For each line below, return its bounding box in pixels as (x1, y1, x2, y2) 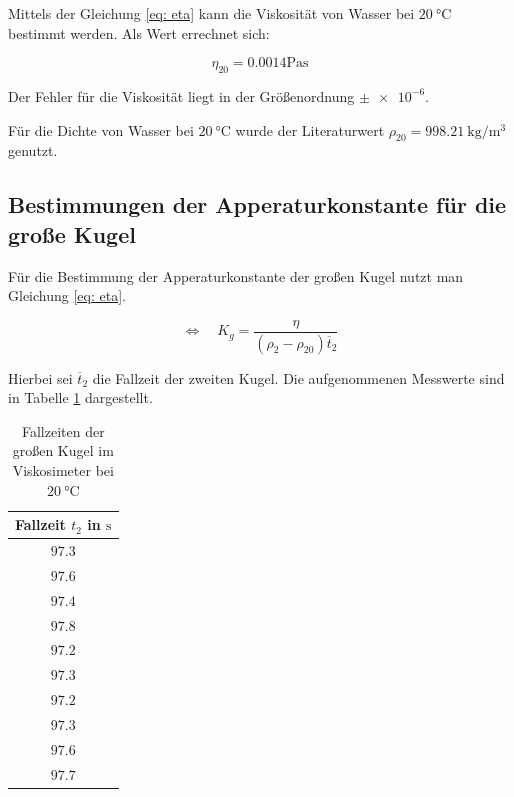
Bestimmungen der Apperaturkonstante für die (8, 189, 507, 220)
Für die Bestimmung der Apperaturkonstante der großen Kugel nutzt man (8, 265, 464, 286)
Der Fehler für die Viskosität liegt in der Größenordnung (8, 85, 355, 106)
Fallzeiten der (21, 420, 105, 441)
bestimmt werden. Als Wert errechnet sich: (8, 22, 270, 43)
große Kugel (8, 218, 136, 249)
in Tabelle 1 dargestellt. (8, 387, 153, 408)
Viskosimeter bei (12, 460, 114, 481)
